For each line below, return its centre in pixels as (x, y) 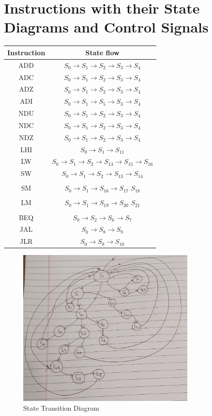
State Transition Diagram (61, 408)
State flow (102, 52)
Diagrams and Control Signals (106, 27)
